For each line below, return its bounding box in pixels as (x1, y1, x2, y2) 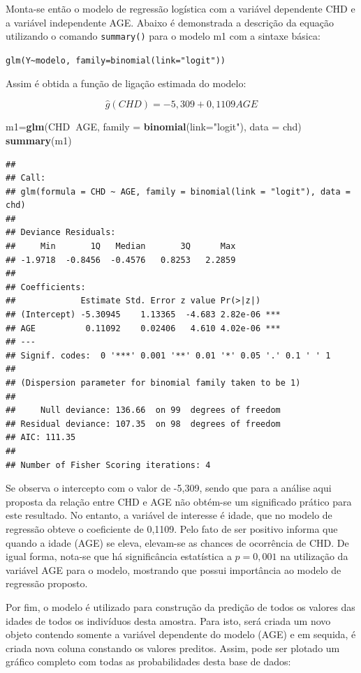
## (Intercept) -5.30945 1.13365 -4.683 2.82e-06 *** (6, 310, 281, 320)
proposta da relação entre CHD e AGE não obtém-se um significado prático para (6, 494, 352, 508)
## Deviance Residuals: (6, 227, 116, 238)
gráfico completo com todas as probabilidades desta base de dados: (6, 654, 291, 669)
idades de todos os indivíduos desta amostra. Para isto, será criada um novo (6, 613, 331, 628)
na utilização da (280, 549, 348, 564)
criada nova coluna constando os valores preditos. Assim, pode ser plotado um (6, 640, 340, 655)
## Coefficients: (6, 282, 86, 292)
